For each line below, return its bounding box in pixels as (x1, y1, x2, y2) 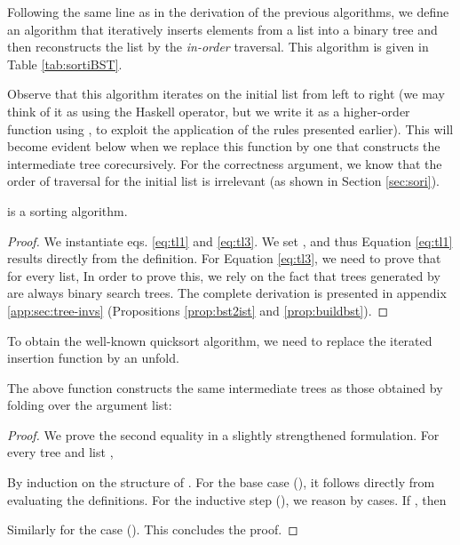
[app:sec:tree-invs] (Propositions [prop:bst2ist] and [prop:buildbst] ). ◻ (7, 301, 389, 319)
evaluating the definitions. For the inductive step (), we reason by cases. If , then (7, 490, 447, 509)
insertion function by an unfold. (7, 349, 179, 367)
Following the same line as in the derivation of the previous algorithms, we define (7, 3, 449, 20)
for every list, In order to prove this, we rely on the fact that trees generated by (7, 266, 440, 285)
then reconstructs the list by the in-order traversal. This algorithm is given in (7, 37, 429, 56)
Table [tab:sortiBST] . (7, 54, 123, 73)
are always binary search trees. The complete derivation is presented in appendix (7, 284, 447, 302)
